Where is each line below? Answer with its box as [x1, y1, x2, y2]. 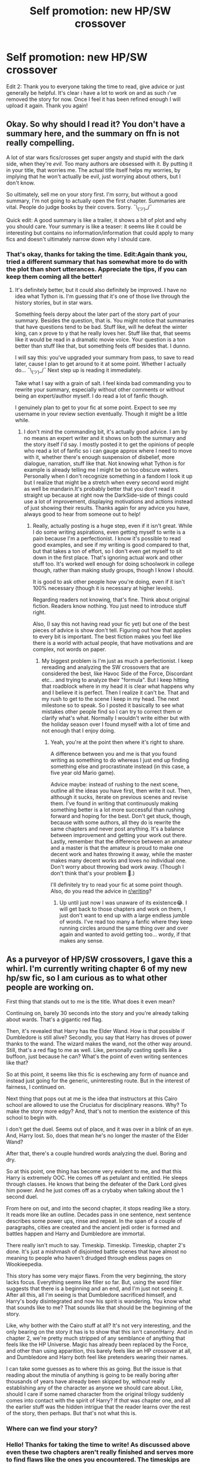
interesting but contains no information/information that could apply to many [6, 229, 194, 236]
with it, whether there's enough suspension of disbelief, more [23, 453, 175, 460]
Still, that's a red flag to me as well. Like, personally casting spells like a [6, 1047, 182, 1054]
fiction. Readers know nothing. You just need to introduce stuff [32, 602, 187, 610]
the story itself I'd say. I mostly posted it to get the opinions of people [23, 441, 195, 448]
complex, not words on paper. [32, 645, 106, 653]
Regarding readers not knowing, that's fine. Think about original [32, 596, 190, 603]
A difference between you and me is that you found [50, 750, 177, 757]
